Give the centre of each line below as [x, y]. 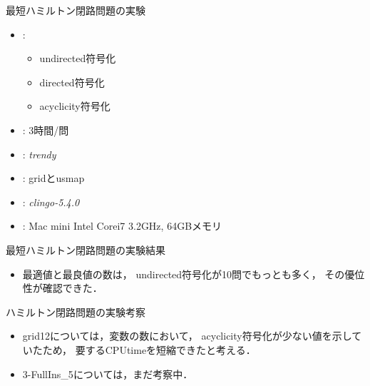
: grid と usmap [53, 178]
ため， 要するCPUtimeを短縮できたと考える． [149, 349]
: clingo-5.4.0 [51, 202]
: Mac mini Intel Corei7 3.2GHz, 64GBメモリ [122, 226]
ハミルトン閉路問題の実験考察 [76, 311]
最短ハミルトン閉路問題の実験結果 [86, 249]
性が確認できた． [62, 288]
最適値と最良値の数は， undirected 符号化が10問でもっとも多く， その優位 [194, 274]
